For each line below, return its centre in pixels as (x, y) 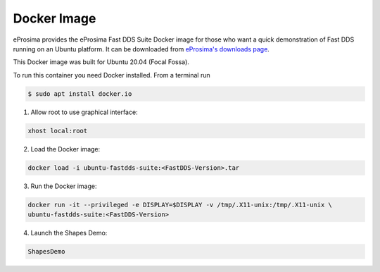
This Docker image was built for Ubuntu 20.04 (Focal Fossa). (101, 62)
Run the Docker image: (64, 186)
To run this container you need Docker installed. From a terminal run (112, 75)
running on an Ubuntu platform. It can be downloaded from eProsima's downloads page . (141, 49)
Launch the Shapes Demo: (69, 233)
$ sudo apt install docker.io (80, 94)
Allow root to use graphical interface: (84, 112)
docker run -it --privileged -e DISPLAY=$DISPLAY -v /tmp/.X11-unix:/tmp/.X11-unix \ (180, 205)
